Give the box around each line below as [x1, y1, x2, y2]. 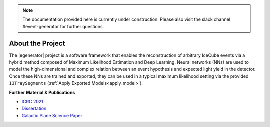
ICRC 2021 [21, 99, 43, 105]
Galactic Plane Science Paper [21, 112, 82, 118]
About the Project [9, 39, 65, 47]
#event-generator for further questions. [22, 23, 104, 29]
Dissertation [21, 105, 47, 112]
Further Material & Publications [9, 89, 75, 95]
